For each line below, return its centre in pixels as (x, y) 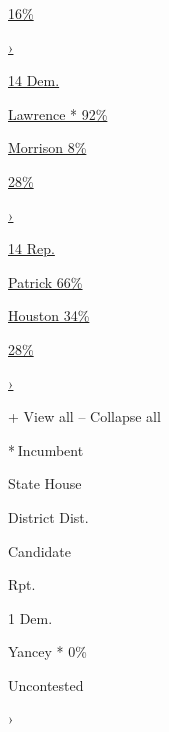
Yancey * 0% (47, 651)
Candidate (40, 550)
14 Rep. (31, 248)
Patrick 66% (45, 281)
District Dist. (48, 516)
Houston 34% (49, 315)
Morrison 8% (47, 147)
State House (45, 483)
